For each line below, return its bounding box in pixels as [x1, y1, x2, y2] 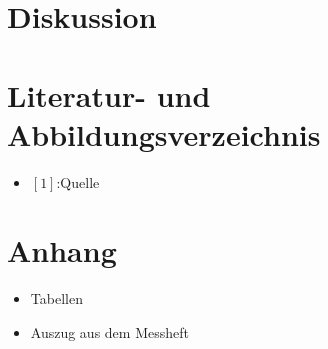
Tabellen [30, 288, 83, 309]
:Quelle [56, 171, 100, 192]
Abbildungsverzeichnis [7, 113, 321, 154]
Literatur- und [7, 74, 211, 115]
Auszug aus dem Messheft [30, 322, 189, 342]
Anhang [7, 230, 117, 271]
